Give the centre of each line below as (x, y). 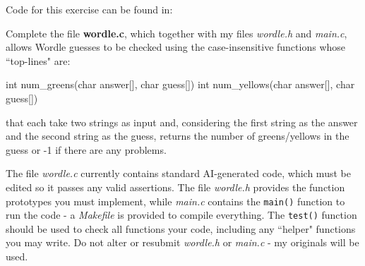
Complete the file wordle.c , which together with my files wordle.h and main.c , (176, 33)
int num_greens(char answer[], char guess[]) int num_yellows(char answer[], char (180, 84)
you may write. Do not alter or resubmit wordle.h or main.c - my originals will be (182, 242)
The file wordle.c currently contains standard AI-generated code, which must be (178, 173)
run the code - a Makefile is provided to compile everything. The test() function (181, 215)
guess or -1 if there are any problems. (86, 149)
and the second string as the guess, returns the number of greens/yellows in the (178, 136)
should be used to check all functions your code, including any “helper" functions (181, 228)
